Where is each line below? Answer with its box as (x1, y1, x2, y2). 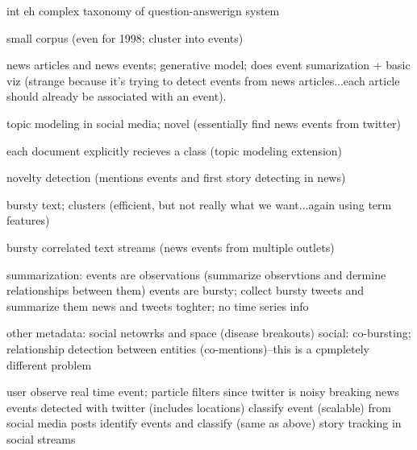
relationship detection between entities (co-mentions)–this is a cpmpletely (6, 340, 369, 357)
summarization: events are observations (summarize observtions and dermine (6, 266, 386, 283)
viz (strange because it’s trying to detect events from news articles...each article (6, 72, 400, 89)
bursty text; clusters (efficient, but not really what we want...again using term (6, 196, 392, 213)
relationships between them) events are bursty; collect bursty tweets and (6, 282, 365, 299)
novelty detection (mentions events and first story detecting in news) (6, 169, 346, 186)
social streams (6, 430, 76, 447)
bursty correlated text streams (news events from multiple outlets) (6, 238, 335, 255)
